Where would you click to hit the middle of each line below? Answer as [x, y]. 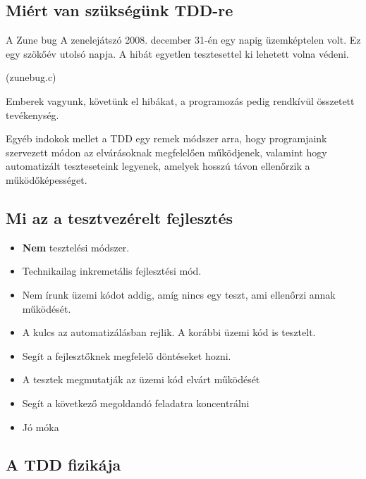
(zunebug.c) [31, 77]
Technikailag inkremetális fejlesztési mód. [112, 271]
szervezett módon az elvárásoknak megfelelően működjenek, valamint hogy [166, 152]
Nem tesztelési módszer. [76, 247]
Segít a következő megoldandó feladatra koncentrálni [136, 403]
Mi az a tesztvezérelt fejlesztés [119, 217]
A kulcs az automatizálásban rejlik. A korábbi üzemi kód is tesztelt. [169, 332]
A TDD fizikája [63, 465]
